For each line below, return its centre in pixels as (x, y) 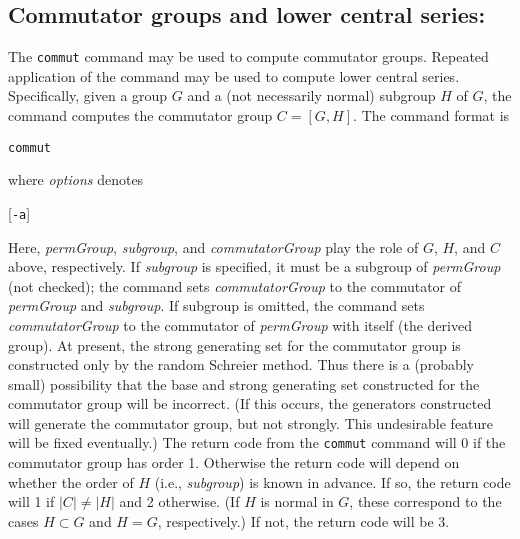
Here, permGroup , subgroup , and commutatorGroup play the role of (213, 246)
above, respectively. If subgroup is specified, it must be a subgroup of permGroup (254, 266)
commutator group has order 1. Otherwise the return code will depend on (234, 462)
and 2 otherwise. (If (179, 501)
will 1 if (31, 501)
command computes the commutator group (140, 115)
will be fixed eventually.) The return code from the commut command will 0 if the (257, 442)
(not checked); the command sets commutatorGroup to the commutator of (235, 285)
